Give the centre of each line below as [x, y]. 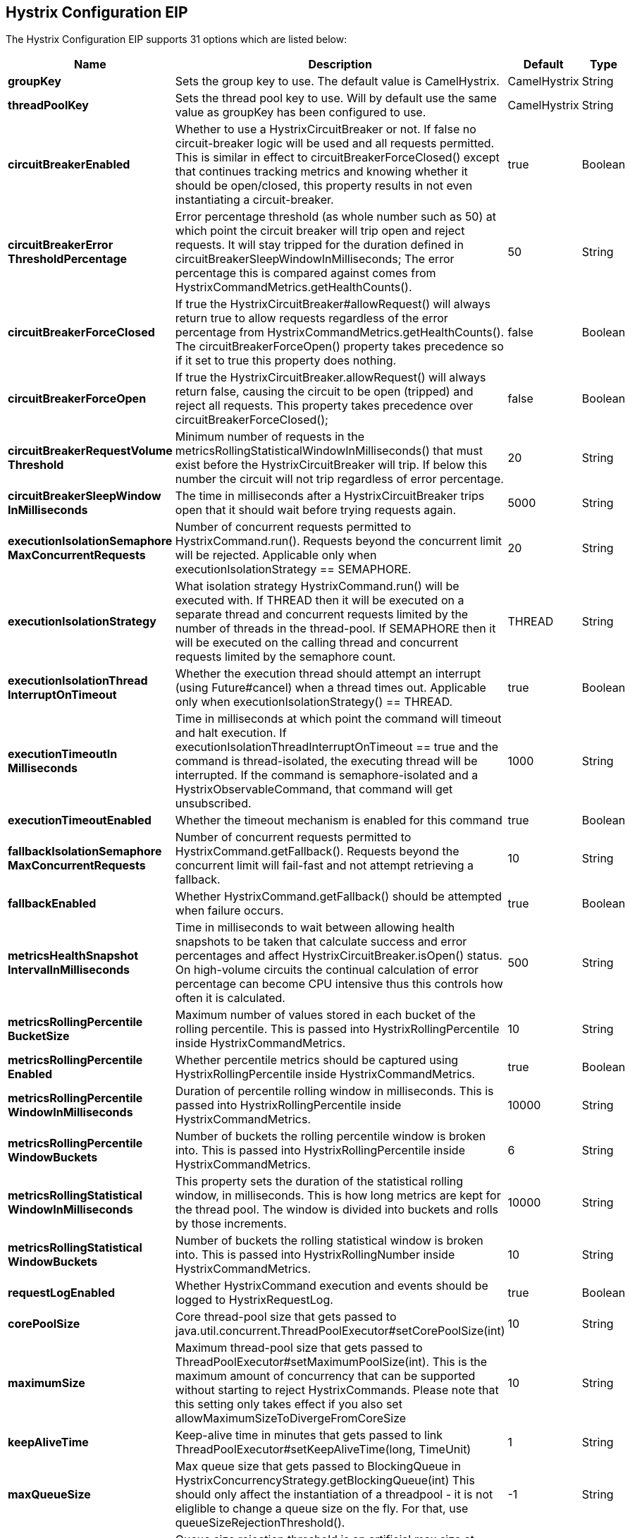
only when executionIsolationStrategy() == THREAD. [314, 702]
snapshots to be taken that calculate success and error [321, 942]
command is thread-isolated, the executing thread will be [326, 761]
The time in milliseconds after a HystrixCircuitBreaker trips [330, 496]
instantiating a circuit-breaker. [254, 200]
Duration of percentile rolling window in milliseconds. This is [334, 1091]
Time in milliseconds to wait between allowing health [315, 928]
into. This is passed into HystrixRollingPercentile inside [320, 1151]
